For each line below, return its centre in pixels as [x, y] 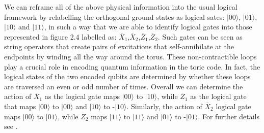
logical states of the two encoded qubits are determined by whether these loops [127, 76]
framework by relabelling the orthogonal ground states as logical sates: [114, 16]
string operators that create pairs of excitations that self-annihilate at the [119, 46]
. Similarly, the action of [164, 106]
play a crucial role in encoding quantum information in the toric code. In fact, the [132, 66]
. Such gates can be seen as [200, 36]
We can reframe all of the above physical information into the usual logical [121, 7]
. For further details [229, 116]
